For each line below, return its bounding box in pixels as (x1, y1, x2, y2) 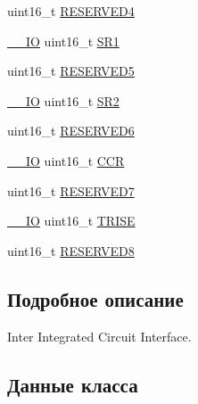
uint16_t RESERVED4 (7, 2, 135, 20)
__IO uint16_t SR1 (7, 31, 120, 50)
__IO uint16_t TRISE (7, 211, 136, 230)
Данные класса (7, 370, 138, 398)
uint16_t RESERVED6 (7, 121, 135, 140)
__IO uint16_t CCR (7, 151, 125, 169)
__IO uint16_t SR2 (7, 91, 120, 110)
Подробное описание (7, 284, 184, 312)
